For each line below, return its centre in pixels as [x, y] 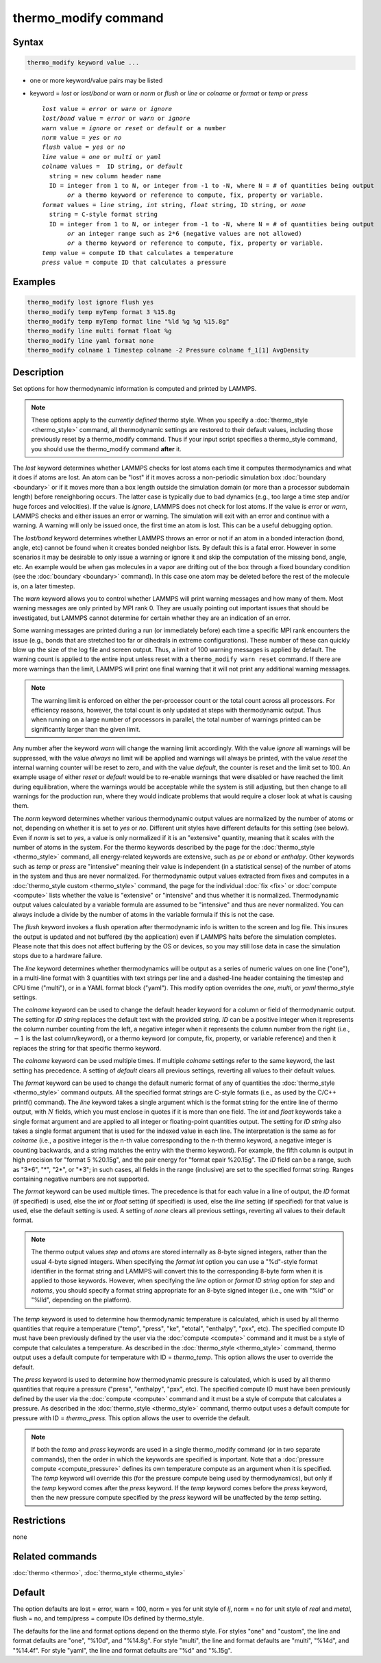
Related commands [55, 1556]
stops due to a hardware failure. [58, 956]
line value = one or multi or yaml [102, 157]
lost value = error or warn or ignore [107, 109]
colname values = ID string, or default [112, 167]
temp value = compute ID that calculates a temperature [138, 253]
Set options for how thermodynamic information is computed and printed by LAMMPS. [135, 388]
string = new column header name [105, 176]
